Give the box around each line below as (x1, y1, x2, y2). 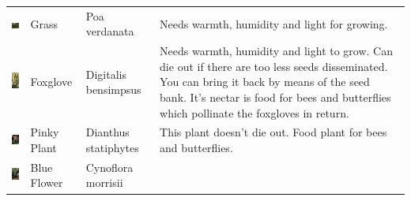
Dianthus (85, 124, 130, 140)
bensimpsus (85, 81, 141, 98)
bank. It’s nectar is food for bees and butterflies (160, 88, 391, 105)
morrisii (85, 174, 123, 191)
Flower (30, 174, 63, 191)
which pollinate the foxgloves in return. (160, 104, 349, 121)
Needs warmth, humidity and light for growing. (160, 15, 388, 32)
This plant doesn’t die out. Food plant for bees (160, 124, 387, 140)
